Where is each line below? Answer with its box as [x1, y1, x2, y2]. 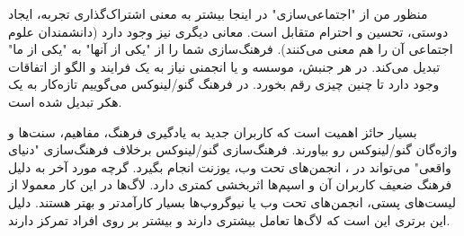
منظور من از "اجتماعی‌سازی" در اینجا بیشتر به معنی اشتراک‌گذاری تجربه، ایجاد [8, 4, 428, 22]
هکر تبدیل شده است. [8, 92, 122, 110]
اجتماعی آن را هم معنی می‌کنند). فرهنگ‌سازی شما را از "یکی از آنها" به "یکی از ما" [8, 39, 453, 58]
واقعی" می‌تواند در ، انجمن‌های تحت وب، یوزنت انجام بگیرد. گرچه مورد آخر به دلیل [8, 157, 451, 176]
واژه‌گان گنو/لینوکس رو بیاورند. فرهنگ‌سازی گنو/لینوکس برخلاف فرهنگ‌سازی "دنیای [8, 140, 458, 159]
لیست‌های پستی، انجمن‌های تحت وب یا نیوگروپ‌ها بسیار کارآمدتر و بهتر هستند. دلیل [8, 192, 457, 211]
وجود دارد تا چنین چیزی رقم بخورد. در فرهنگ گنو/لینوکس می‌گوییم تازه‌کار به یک [8, 74, 440, 93]
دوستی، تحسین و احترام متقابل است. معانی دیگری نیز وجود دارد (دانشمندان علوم [8, 22, 449, 40]
